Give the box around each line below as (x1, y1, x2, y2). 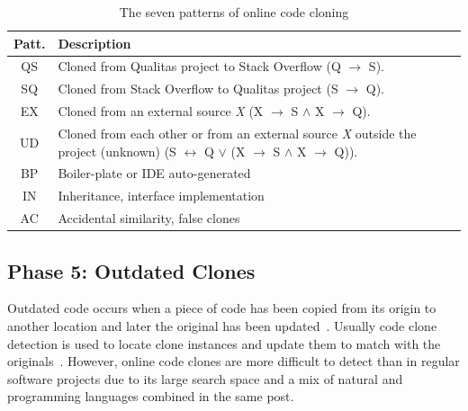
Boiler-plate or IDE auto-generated (58, 164, 251, 183)
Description (58, 33, 131, 52)
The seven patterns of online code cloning (119, 3, 349, 21)
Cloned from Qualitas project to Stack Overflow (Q (58, 57, 341, 76)
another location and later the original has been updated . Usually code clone (7, 316, 437, 335)
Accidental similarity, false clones (58, 209, 240, 228)
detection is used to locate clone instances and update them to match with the (7, 334, 441, 353)
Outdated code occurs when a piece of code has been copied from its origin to (7, 299, 436, 317)
